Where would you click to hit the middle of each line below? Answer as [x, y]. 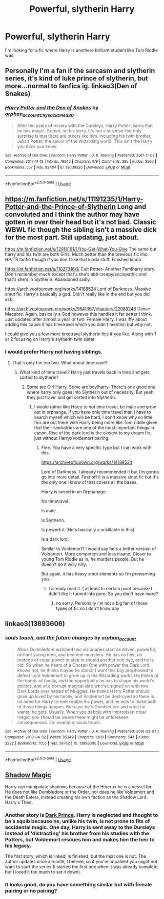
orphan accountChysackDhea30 [40, 114]
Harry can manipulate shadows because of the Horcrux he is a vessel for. [79, 787]
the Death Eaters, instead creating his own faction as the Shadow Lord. [76, 797]
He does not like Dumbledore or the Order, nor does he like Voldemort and [80, 792]
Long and [132, 207]
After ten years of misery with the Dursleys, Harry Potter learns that [85, 125]
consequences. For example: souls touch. [59, 722]
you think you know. [37, 146]
